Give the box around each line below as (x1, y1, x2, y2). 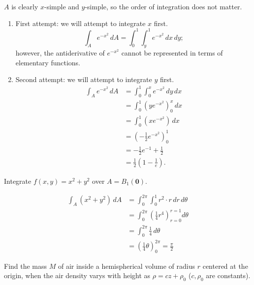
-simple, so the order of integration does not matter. (85, 1, 242, 11)
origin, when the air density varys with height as (4, 270, 151, 281)
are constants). (206, 270, 251, 281)
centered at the (202, 260, 248, 271)
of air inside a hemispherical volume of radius (58, 260, 195, 271)
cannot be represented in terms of (121, 48, 223, 58)
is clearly (11, 1, 38, 11)
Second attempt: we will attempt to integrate (15, 74, 152, 84)
